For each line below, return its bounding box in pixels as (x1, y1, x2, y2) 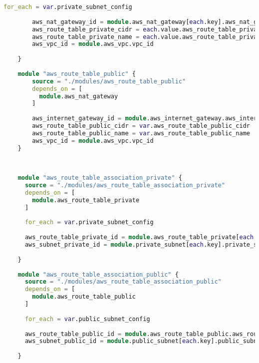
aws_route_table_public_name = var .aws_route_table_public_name (32, 129, 250, 137)
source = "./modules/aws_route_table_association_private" (24, 182, 225, 189)
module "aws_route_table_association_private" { (17, 174, 182, 182)
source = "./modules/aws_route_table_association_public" (24, 278, 222, 286)
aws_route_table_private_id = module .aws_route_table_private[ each (24, 234, 254, 241)
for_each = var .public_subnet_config (24, 315, 150, 323)
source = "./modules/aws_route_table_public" (32, 77, 186, 85)
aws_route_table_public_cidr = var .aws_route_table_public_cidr (32, 122, 250, 129)
